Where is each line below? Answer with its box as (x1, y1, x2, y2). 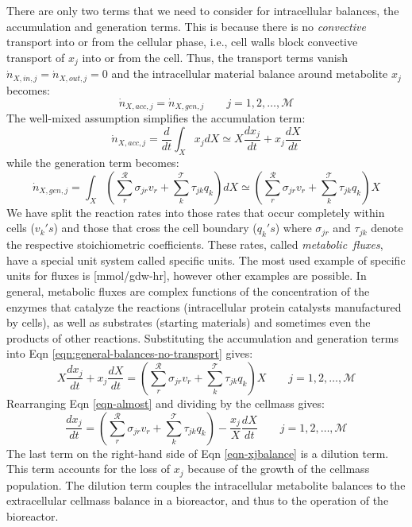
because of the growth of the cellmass (187, 460, 370, 477)
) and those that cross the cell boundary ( (53, 219, 257, 236)
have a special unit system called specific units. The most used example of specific (6, 251, 406, 268)
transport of (6, 48, 65, 65)
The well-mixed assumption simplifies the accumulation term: (6, 109, 306, 126)
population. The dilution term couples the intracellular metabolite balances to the (6, 476, 406, 493)
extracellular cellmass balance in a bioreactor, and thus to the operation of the (6, 492, 389, 509)
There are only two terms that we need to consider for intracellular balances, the (6, 2, 399, 18)
